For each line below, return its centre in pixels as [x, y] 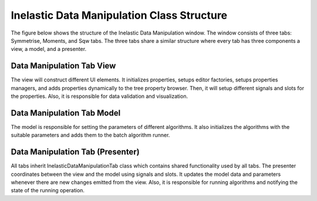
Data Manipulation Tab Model [66, 113]
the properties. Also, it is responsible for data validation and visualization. [99, 96]
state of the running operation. [48, 190]
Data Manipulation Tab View [63, 66]
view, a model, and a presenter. [49, 49]
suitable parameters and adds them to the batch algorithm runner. [90, 135]
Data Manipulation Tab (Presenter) [75, 152]
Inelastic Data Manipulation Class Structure [119, 15]
